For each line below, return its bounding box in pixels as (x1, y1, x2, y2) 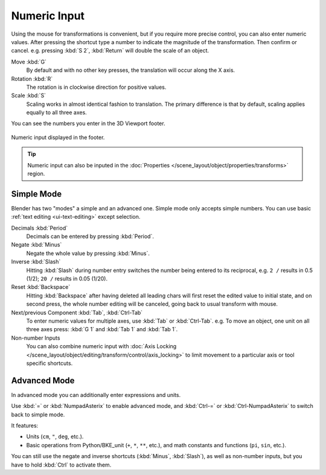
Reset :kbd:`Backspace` (11, 283, 71, 291)
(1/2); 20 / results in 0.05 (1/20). (26, 275, 108, 282)
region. (27, 170, 45, 178)
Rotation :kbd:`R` (11, 75, 53, 82)
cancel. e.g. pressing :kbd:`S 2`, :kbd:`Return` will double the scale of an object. (11, 47, 209, 54)
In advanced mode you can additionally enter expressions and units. (11, 391, 181, 398)
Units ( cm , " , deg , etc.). (26, 433, 84, 441)
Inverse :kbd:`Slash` (11, 258, 61, 265)
